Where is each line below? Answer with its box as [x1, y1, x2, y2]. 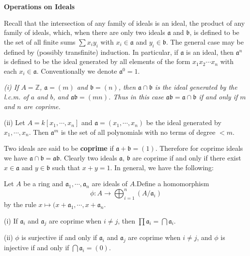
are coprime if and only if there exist [132, 152, 241, 162]
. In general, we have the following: [110, 162, 214, 172]
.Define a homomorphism [135, 178, 209, 189]
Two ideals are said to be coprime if [4, 143, 114, 153]
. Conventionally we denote [36, 65, 117, 76]
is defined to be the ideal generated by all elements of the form [4, 56, 190, 66]
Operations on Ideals [4, 1, 75, 11]
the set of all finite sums [4, 36, 76, 47]
